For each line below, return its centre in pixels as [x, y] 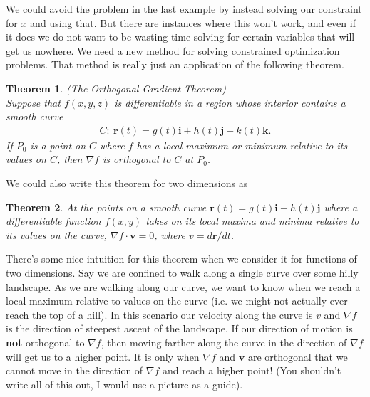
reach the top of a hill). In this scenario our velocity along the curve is [159, 314]
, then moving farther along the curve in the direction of [224, 342]
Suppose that [33, 102]
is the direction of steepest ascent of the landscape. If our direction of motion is [179, 328]
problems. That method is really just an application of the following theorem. [175, 64]
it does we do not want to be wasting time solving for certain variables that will [180, 37]
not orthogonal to [45, 342]
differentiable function [53, 221]
